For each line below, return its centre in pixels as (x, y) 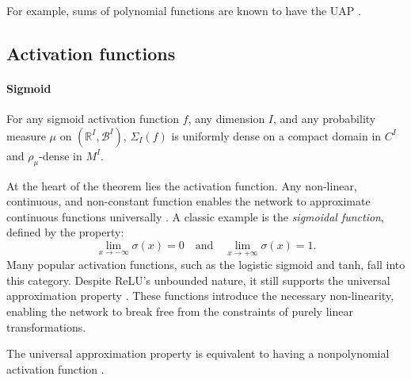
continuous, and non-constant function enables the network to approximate (188, 201)
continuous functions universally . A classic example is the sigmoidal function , (195, 216)
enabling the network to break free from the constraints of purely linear (180, 311)
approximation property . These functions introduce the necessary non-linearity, (200, 296)
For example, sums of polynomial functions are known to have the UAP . (184, 10)
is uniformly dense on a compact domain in (276, 135)
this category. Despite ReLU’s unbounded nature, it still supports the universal (198, 280)
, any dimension (226, 119)
